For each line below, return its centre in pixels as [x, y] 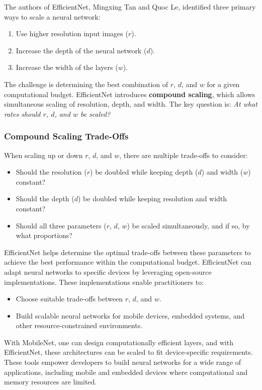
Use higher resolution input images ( [72, 33]
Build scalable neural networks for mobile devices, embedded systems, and [130, 315]
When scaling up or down [43, 155]
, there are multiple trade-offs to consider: [184, 155]
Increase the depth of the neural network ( [81, 50]
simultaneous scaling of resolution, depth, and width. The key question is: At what [131, 104]
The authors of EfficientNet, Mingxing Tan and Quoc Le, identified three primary [130, 7]
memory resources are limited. [51, 382]
